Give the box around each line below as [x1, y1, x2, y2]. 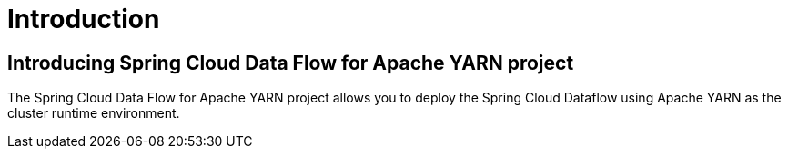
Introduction [7, 4, 160, 34]
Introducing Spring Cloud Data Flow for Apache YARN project [7, 51, 574, 74]
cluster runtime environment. [7, 105, 180, 122]
